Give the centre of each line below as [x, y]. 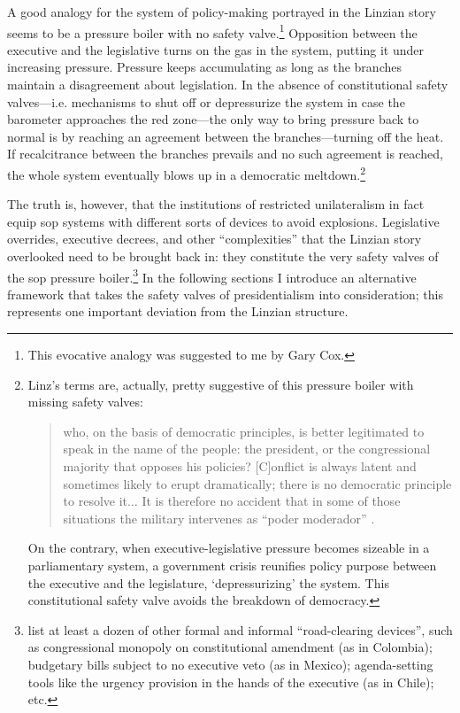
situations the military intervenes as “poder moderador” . [219, 518]
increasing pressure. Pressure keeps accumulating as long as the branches [204, 67]
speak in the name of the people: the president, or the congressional [247, 449]
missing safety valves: [85, 402]
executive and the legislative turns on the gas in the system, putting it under [216, 49]
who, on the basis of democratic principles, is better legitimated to [244, 431]
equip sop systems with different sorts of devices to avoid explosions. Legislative [223, 221]
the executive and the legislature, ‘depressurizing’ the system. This [208, 582]
